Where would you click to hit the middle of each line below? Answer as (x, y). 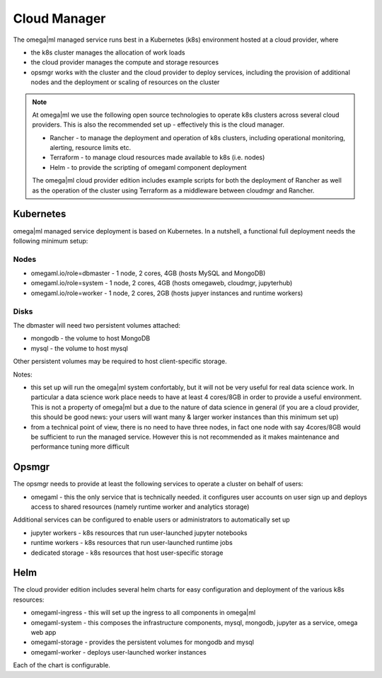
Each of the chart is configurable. (62, 665)
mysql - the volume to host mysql (80, 348)
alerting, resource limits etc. (90, 148)
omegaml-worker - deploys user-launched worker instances (118, 652)
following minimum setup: (51, 241)
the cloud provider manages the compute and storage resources (125, 62)
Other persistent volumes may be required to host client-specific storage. (120, 362)
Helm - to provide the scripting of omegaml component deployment (148, 167)
